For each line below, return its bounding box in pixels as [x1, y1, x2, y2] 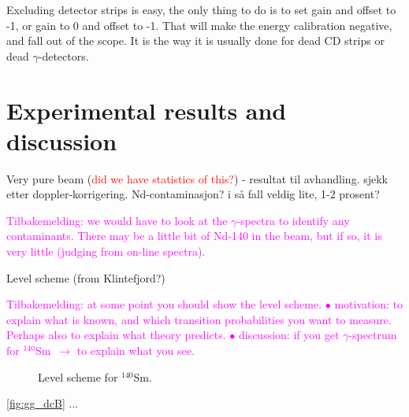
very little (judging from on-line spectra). [6, 243, 206, 260]
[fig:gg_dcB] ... [6, 395, 79, 411]
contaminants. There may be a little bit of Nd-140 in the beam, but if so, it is [6, 227, 382, 244]
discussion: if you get [238, 327, 340, 343]
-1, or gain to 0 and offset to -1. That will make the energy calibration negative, [6, 17, 392, 33]
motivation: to [334, 296, 403, 312]
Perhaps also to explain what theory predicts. [6, 327, 226, 343]
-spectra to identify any [236, 212, 350, 228]
